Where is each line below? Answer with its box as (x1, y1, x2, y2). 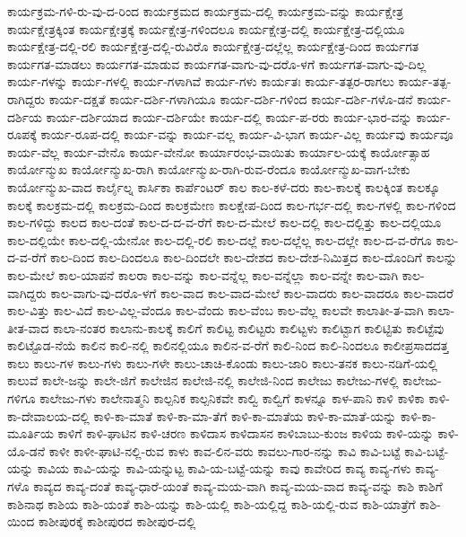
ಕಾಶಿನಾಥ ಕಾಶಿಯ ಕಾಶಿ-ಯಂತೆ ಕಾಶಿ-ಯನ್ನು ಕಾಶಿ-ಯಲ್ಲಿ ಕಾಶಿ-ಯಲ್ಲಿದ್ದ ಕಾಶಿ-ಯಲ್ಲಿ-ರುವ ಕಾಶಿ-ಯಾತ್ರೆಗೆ (7, 494, 416, 513)
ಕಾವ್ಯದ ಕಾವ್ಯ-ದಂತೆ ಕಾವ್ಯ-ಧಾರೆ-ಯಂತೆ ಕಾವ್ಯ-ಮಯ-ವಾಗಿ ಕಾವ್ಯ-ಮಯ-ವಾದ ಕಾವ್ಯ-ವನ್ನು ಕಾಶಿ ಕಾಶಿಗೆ (33, 477, 443, 496)
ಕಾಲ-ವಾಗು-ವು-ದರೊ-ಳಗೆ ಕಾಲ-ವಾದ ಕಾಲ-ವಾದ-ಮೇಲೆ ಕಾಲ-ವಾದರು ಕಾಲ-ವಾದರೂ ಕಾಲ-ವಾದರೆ (50, 283, 453, 302)
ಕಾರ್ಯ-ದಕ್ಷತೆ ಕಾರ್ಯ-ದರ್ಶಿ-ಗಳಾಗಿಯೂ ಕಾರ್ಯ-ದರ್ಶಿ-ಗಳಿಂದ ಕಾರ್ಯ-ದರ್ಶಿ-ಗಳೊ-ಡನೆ (48, 89, 413, 108)
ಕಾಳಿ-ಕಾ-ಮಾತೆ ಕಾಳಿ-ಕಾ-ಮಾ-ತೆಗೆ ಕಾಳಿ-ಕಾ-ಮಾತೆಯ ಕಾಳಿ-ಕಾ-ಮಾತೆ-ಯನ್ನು (93, 406, 397, 425)
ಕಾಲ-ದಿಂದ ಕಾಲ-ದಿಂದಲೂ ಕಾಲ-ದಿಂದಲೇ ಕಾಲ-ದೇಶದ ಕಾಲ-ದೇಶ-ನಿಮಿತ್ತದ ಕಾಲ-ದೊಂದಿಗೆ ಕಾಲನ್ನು (50, 248, 457, 267)
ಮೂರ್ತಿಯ (7, 424, 54, 443)
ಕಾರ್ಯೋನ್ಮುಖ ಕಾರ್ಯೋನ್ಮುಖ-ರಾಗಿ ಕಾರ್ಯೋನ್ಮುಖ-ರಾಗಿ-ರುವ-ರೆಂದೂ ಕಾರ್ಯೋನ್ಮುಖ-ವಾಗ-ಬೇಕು (7, 160, 410, 179)
